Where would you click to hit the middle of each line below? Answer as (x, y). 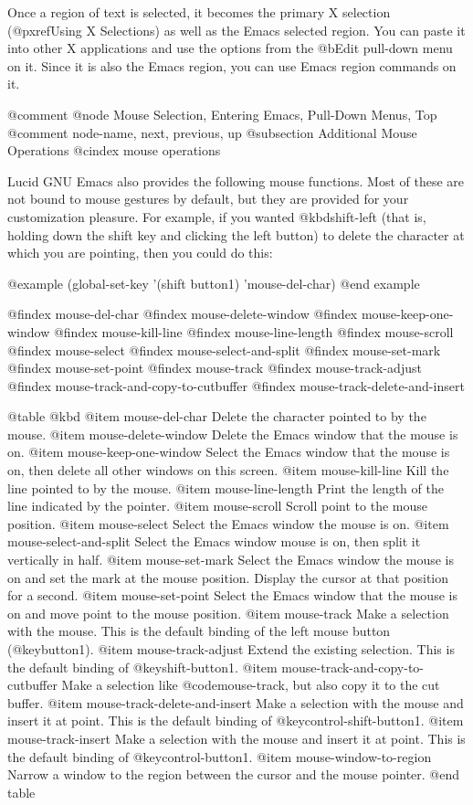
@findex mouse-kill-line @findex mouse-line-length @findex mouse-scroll (253, 331)
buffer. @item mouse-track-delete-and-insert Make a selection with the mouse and (236, 702)
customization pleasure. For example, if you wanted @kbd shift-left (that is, (217, 216)
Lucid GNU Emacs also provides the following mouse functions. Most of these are (236, 180)
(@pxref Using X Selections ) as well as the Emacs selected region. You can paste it (236, 30)
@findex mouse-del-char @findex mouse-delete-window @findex (183, 314)
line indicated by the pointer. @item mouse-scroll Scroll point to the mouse (218, 506)
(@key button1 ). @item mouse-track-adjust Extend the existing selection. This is (231, 649)
